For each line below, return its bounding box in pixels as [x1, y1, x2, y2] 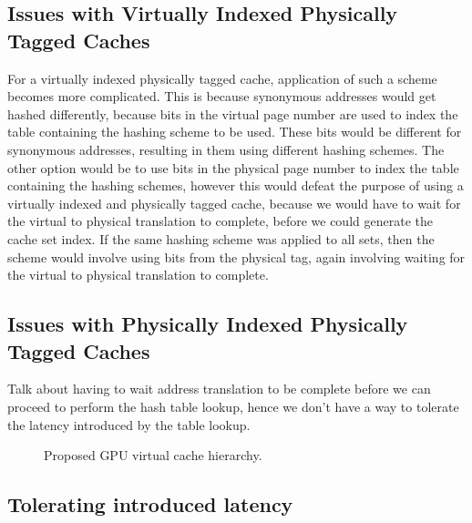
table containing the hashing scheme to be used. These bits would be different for [7, 122, 462, 141]
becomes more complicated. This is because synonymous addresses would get [7, 87, 436, 106]
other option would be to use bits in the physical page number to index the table [7, 158, 459, 177]
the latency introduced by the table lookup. [7, 415, 251, 434]
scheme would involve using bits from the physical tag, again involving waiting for [7, 247, 466, 266]
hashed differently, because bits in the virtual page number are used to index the [7, 104, 458, 123]
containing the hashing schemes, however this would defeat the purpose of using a [7, 176, 464, 195]
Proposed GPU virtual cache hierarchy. [44, 446, 262, 465]
